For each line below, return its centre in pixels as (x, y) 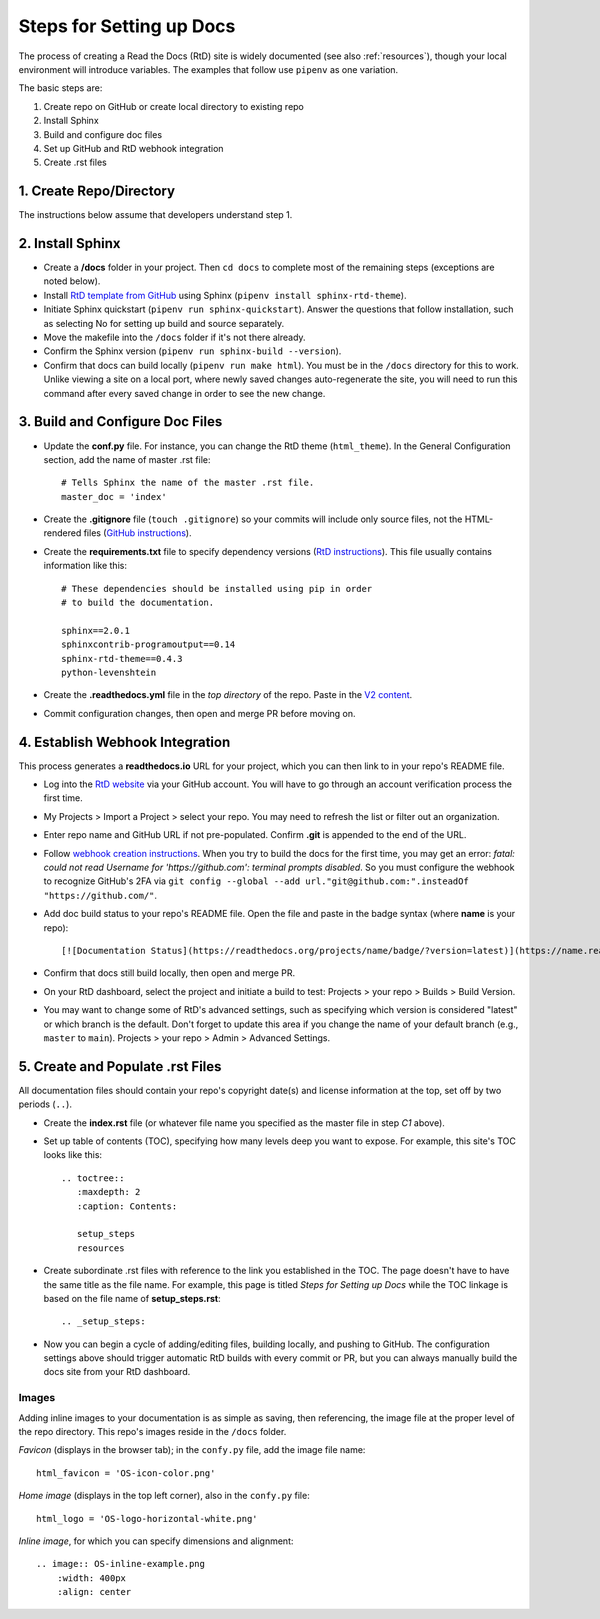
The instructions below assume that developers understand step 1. (155, 215)
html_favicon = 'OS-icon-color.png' (126, 1473)
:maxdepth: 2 (108, 1192)
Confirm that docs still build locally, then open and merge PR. (169, 973)
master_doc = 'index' (114, 496)
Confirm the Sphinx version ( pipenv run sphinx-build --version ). (192, 351)
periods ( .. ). (45, 1104)
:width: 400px (91, 1578)
